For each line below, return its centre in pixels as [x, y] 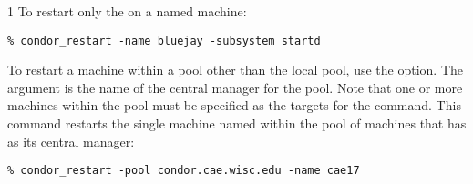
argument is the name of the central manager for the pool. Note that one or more [235, 87]
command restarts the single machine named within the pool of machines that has [237, 123]
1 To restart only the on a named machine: [127, 11]
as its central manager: [71, 141]
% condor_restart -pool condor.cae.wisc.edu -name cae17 [184, 171]
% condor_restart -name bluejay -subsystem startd [164, 41]
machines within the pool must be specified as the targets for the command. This [234, 105]
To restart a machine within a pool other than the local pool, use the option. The [236, 70]
